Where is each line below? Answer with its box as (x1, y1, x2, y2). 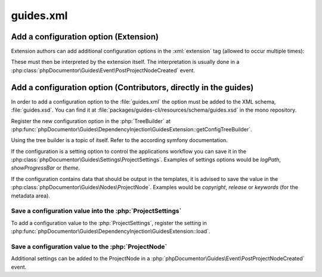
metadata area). (11, 192, 51, 199)
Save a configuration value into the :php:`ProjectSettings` (11, 207, 182, 215)
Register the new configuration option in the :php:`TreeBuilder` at (11, 117, 171, 125)
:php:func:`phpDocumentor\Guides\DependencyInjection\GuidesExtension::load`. (11, 227, 210, 235)
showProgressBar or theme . (11, 164, 80, 171)
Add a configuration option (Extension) (11, 32, 159, 42)
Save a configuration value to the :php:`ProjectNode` (11, 242, 168, 251)
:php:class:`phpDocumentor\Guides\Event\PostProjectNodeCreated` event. (11, 66, 196, 74)
